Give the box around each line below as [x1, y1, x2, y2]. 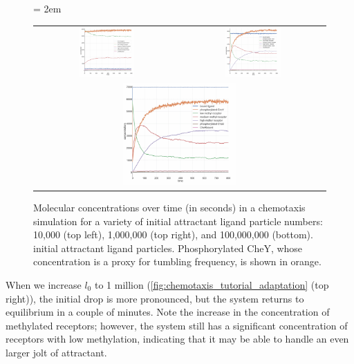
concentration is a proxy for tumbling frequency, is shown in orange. [33, 254, 322, 269]
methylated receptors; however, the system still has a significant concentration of [6, 318, 348, 332]
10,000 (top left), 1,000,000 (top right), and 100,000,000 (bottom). [33, 227, 313, 242]
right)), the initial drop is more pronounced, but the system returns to [6, 291, 304, 305]
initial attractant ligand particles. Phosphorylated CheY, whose [33, 240, 303, 255]
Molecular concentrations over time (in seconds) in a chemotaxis [33, 200, 306, 214]
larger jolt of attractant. [6, 345, 107, 359]
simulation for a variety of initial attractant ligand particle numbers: [33, 213, 323, 228]
